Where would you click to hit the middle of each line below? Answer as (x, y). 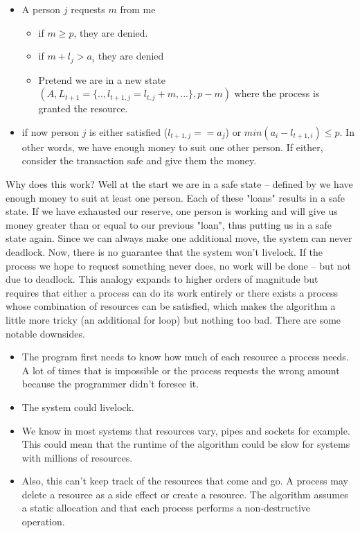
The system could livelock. (78, 407)
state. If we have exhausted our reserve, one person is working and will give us (172, 211)
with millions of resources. (77, 457)
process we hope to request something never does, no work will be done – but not (179, 265)
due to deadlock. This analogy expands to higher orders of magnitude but (162, 279)
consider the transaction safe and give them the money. (139, 160)
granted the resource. (83, 108)
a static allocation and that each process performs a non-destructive (166, 508)
